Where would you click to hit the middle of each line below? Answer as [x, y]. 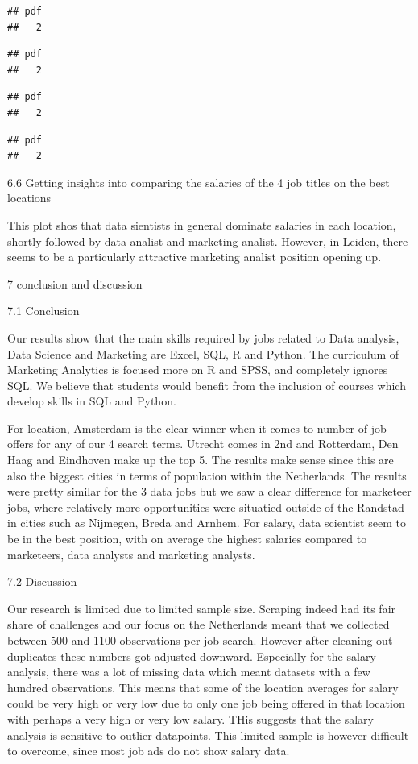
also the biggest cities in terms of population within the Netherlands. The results [207, 475]
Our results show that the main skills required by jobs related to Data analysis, [203, 337]
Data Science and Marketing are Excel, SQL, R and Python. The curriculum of [203, 353]
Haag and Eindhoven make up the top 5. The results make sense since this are [201, 460]
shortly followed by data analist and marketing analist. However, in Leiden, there [208, 241]
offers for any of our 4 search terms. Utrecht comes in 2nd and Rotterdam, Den [203, 444]
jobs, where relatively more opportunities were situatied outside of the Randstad [206, 507]
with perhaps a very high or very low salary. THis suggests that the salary [190, 718]
